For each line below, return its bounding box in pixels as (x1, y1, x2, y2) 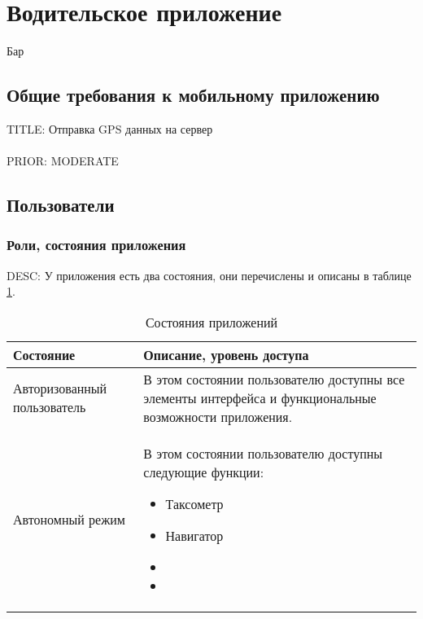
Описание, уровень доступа (143, 345, 309, 364)
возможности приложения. (143, 406, 293, 426)
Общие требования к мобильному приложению (7, 82, 380, 108)
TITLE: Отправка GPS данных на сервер (7, 120, 213, 137)
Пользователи (7, 192, 115, 217)
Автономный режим (13, 510, 125, 529)
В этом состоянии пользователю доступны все (143, 369, 405, 389)
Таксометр (165, 494, 224, 513)
